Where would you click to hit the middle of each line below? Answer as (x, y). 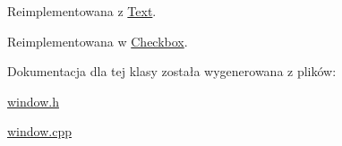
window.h (33, 101)
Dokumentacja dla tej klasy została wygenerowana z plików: (172, 71)
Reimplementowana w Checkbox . (98, 41)
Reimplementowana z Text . (82, 11)
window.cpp (39, 131)
